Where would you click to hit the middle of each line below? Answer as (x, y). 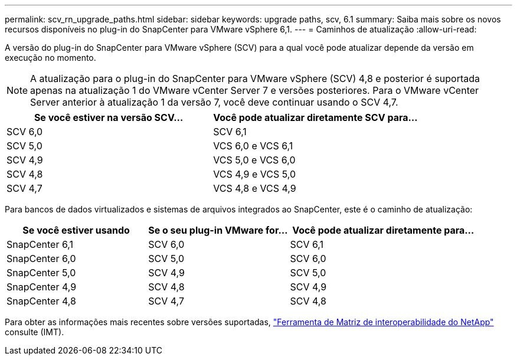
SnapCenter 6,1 (40, 244)
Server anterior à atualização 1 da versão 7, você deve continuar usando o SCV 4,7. (214, 102)
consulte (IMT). (35, 332)
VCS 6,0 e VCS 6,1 (253, 146)
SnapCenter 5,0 (41, 273)
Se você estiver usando (76, 230)
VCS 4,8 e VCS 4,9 (255, 188)
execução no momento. (50, 58)
